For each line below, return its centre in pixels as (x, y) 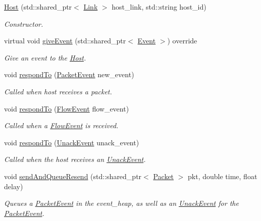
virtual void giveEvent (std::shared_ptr (65, 41)
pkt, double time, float (223, 176)
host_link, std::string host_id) (159, 7)
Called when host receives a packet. (58, 91)
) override (182, 41)
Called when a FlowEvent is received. (61, 125)
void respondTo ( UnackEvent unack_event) (72, 142)
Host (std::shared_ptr (38, 7)
